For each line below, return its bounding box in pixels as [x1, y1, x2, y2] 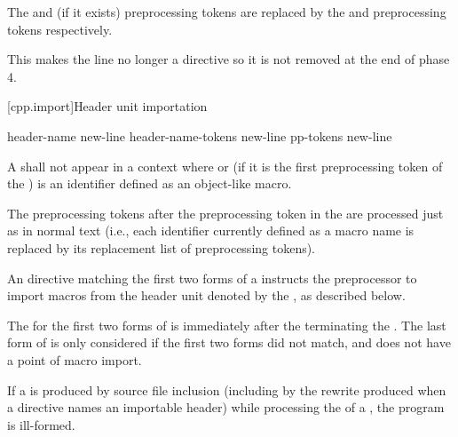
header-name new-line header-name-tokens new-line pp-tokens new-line [7, 126, 392, 145]
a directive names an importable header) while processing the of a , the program [7, 398, 445, 417]
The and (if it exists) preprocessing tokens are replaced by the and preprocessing [7, 3, 446, 20]
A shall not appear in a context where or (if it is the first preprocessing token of [7, 156, 443, 175]
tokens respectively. [7, 20, 113, 38]
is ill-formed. [7, 415, 75, 433]
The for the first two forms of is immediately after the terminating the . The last [7, 315, 446, 334]
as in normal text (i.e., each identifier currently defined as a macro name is [7, 221, 415, 240]
